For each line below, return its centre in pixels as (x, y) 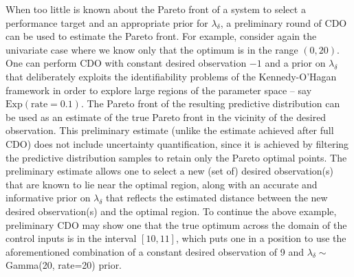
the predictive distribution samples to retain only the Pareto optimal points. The (176, 157)
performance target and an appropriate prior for (107, 22)
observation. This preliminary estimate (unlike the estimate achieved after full (170, 130)
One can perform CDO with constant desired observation (126, 63)
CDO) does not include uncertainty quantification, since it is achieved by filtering (177, 143)
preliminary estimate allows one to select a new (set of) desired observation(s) (170, 171)
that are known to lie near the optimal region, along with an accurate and (162, 184)
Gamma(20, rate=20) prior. (64, 265)
